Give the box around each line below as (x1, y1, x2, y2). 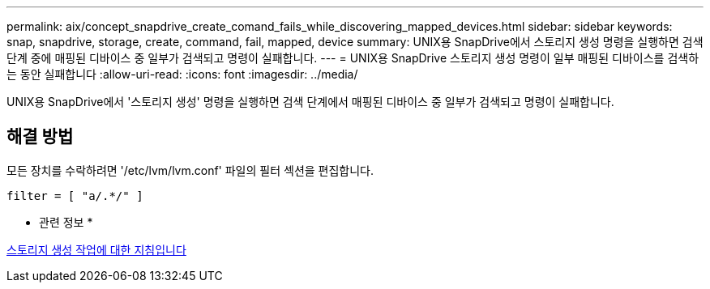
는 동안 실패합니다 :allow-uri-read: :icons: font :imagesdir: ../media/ (6, 67, 358, 81)
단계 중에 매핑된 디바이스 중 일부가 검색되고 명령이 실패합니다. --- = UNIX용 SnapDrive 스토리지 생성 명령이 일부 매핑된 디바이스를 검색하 (6, 51, 699, 65)
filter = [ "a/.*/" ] (6, 189, 143, 202)
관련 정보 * (39, 215, 93, 229)
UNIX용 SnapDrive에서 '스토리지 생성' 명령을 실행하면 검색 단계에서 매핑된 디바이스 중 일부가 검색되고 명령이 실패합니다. (6, 95, 614, 108)
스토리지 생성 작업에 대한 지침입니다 (6, 242, 186, 257)
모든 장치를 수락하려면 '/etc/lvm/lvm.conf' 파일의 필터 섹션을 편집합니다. (6, 163, 374, 177)
